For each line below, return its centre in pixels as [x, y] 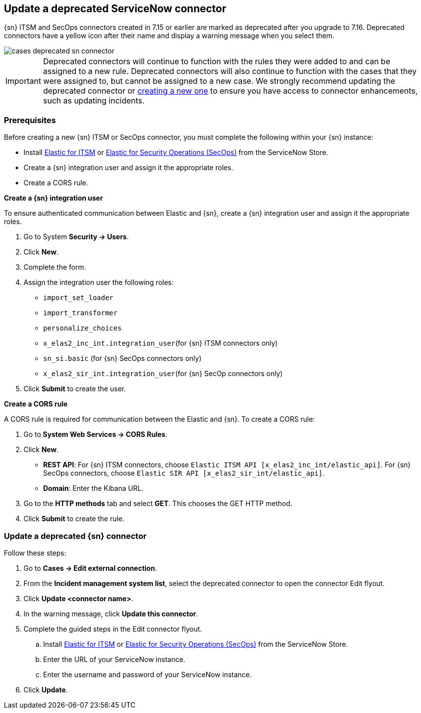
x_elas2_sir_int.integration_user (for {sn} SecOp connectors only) [163, 374]
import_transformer [80, 313]
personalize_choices [83, 328]
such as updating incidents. [94, 101]
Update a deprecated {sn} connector [75, 536]
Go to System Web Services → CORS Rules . [96, 434]
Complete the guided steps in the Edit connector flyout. [113, 629]
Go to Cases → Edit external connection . [90, 568]
